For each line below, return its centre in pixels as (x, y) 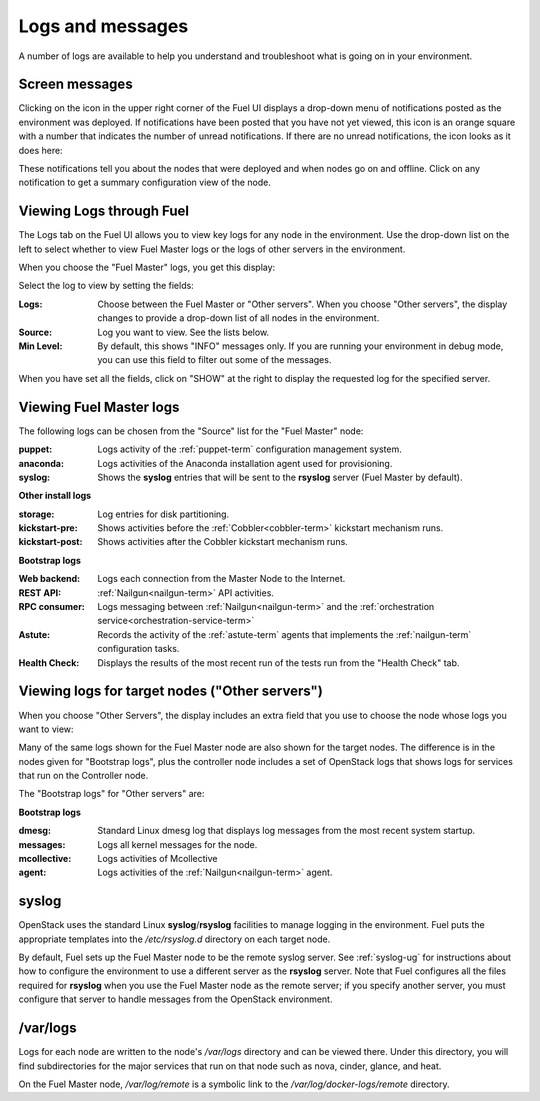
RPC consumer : (51, 607)
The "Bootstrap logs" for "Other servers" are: (111, 794)
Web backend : (49, 579)
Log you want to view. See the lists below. (183, 332)
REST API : (40, 592)
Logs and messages (103, 26)
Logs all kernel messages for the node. (177, 844)
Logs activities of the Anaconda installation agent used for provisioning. (245, 463)
